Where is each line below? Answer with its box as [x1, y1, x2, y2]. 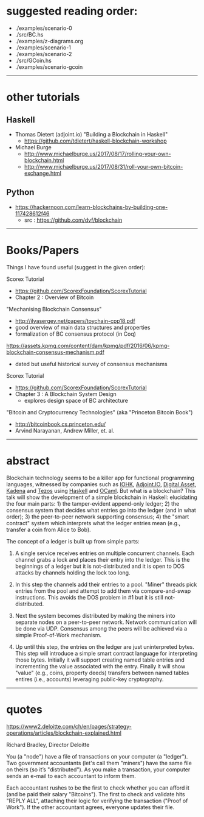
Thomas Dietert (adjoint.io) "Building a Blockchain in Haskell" [15, 130, 168, 138]
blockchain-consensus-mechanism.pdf [6, 348, 105, 356]
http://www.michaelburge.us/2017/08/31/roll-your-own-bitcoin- [24, 163, 183, 170]
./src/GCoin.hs [15, 57, 52, 64]
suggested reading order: [6, 4, 138, 18]
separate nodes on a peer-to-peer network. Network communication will [15, 618, 197, 626]
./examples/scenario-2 [15, 50, 72, 57]
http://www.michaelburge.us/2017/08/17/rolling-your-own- [24, 150, 171, 157]
